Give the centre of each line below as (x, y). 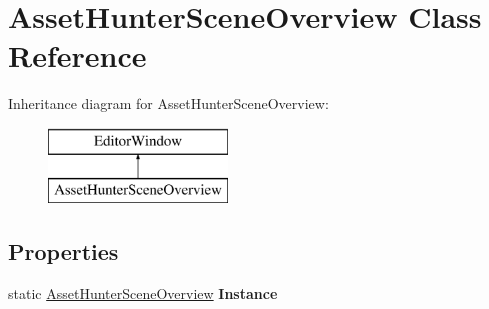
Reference (77, 55)
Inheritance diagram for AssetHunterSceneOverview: (168, 103)
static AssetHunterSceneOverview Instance (143, 293)
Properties (63, 251)
